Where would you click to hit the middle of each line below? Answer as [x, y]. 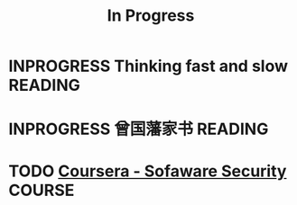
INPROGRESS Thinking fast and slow [148, 66]
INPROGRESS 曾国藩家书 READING [139, 129]
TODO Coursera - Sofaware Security [148, 171]
